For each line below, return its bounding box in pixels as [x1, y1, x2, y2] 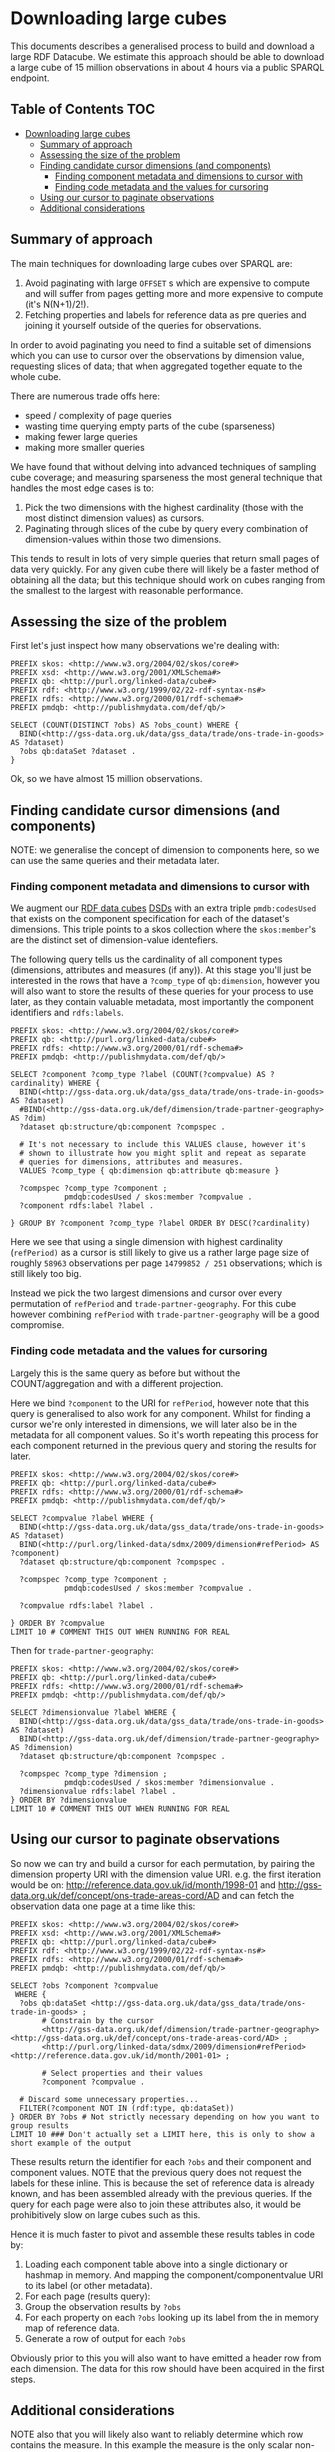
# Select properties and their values [41, 2068, 203, 2078]
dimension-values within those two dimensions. [24, 533, 222, 545]
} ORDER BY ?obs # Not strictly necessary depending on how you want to [10, 2112, 320, 2122]
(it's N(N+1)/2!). [24, 298, 90, 310]
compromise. [10, 1319, 65, 1331]
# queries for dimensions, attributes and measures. [19, 1157, 244, 1167]
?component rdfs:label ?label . [19, 1201, 155, 1211]
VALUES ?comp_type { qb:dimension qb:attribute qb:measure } [19, 1166, 280, 1176]
